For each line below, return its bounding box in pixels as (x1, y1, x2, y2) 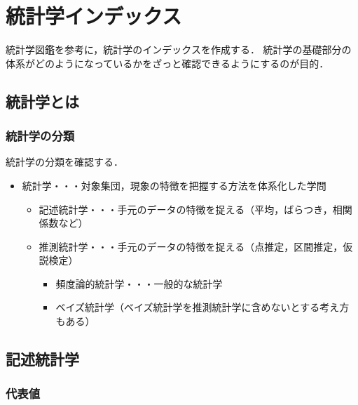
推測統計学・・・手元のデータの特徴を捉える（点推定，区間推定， (39, 239, 343, 253)
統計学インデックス (6, 1, 182, 30)
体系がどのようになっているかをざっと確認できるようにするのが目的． (6, 55, 329, 70)
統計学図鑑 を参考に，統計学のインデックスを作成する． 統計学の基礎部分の (6, 42, 352, 57)
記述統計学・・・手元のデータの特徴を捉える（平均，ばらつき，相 (39, 201, 343, 216)
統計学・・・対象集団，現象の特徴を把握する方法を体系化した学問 (22, 178, 326, 192)
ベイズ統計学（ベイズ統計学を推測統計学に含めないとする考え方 (55, 300, 350, 314)
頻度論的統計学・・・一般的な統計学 (55, 276, 223, 291)
